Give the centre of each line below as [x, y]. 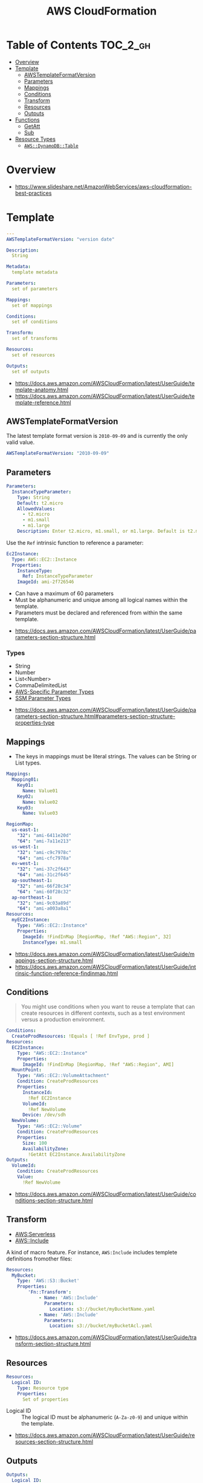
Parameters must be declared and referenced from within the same [98, 613]
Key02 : [25, 797]
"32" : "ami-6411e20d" [44, 836]
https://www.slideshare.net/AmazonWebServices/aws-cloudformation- [103, 186]
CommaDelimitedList [41, 685]
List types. [28, 763]
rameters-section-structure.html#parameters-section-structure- [95, 716]
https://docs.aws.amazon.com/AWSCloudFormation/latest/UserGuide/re [105, 1435]
